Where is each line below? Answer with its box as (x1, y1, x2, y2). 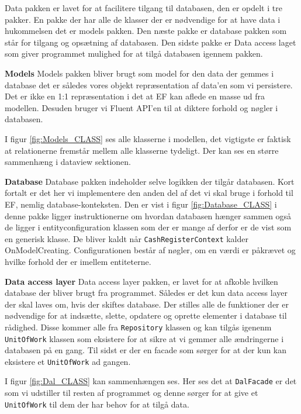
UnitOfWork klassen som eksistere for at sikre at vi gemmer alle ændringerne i (5, 332, 284, 344)
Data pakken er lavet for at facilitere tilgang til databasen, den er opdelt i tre (5, 2, 282, 13)
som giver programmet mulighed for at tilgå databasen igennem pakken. (5, 47, 263, 60)
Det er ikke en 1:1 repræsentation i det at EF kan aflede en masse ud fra (5, 90, 265, 102)
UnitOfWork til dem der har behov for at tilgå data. (5, 398, 189, 410)
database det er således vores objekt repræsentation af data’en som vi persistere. (5, 78, 293, 91)
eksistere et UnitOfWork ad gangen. (5, 355, 131, 367)
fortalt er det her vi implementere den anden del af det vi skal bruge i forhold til (5, 187, 293, 199)
